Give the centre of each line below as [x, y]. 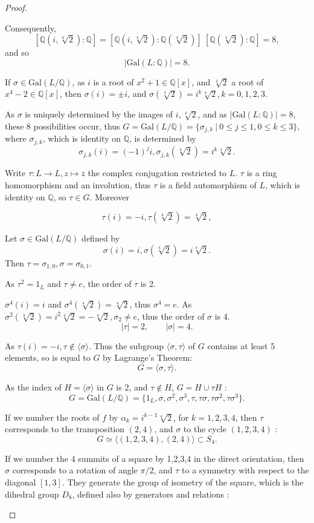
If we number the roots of [52, 417]
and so [17, 52]
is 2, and [132, 386]
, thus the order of [171, 316]
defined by [101, 238]
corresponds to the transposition [65, 429]
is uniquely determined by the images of [99, 114]
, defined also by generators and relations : [151, 494]
